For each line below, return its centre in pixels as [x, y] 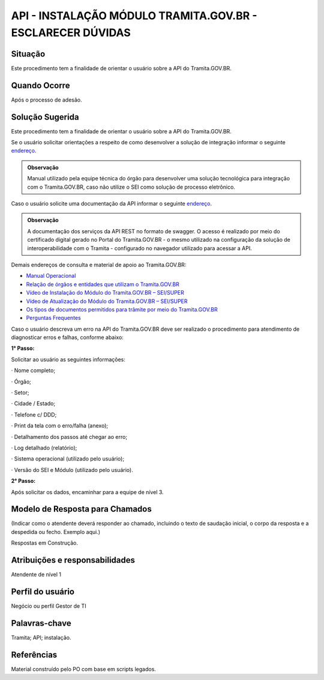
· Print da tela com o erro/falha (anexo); [59, 426]
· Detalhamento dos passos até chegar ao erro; [69, 436]
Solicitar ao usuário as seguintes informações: [68, 359]
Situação [28, 54]
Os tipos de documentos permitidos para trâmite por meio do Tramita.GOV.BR [122, 309]
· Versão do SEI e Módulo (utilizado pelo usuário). [72, 470]
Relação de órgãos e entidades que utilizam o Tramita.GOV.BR [103, 284]
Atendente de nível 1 [36, 575]
